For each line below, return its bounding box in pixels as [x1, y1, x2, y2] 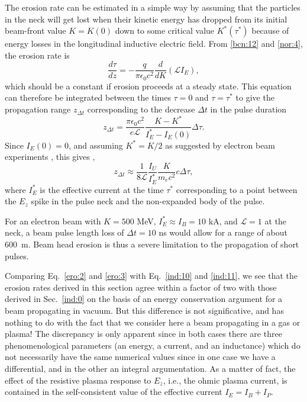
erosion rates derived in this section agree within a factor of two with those [5, 281, 277, 293]
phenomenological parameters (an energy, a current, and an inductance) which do [5, 339, 300, 351]
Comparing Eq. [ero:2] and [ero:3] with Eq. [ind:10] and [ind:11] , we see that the [5, 269, 298, 282]
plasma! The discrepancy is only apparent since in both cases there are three [5, 327, 282, 340]
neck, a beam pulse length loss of [5, 226, 124, 239]
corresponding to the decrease [87, 103, 195, 115]
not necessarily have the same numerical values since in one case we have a [5, 350, 276, 363]
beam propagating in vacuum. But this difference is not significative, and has [5, 304, 284, 316]
